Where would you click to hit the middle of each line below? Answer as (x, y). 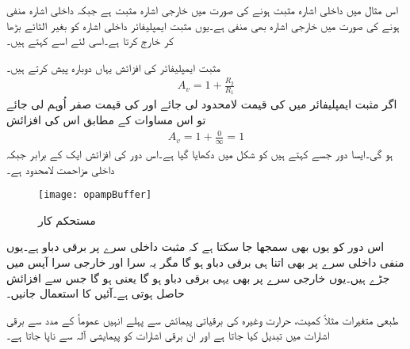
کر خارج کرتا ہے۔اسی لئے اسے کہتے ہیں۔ (90, 41)
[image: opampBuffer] (95, 195)
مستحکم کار (67, 220)
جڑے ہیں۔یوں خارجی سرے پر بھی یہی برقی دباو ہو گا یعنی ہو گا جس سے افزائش (198, 277)
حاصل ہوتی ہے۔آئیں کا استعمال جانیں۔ (96, 293)
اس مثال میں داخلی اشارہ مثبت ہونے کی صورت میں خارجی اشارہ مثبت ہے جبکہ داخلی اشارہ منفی (202, 9)
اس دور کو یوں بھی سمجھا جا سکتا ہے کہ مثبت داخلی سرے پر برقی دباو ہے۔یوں (195, 247)
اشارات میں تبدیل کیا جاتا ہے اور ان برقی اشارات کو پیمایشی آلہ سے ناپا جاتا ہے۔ (168, 335)
